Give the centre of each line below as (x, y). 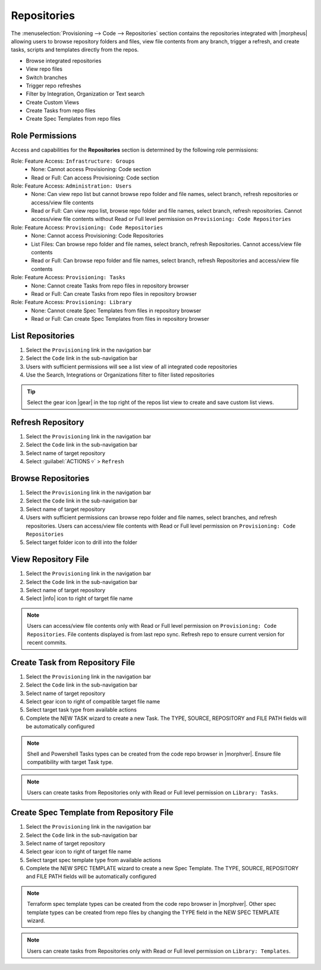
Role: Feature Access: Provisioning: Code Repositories (87, 227)
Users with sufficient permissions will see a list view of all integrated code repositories (132, 366)
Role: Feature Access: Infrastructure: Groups (73, 161)
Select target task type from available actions (81, 710)
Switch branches (47, 77)
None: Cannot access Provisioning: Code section (91, 169)
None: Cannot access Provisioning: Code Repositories (97, 236)
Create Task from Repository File (73, 662)
